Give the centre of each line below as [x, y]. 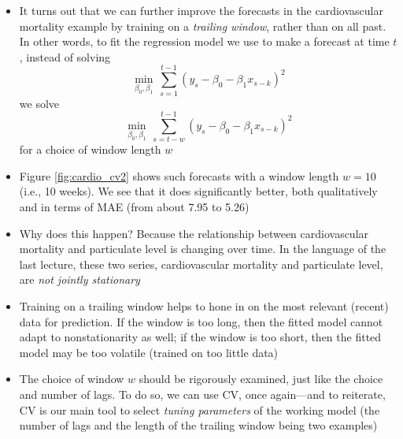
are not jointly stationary [79, 279]
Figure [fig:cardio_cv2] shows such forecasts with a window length [179, 175]
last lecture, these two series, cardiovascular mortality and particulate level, [201, 264]
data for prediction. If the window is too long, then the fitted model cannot [201, 321]
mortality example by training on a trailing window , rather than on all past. [203, 26]
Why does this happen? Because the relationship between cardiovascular [194, 233]
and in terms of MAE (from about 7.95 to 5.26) [134, 206]
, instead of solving [65, 56]
